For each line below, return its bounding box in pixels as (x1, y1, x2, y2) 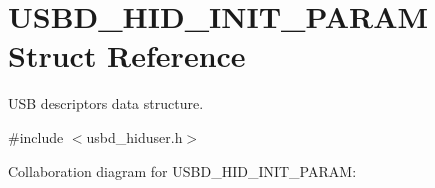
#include (8, 126, 64, 147)
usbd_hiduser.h (86, 126, 183, 147)
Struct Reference (8, 35, 246, 76)
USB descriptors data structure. (8, 93, 204, 114)
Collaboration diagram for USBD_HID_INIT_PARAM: (8, 160, 357, 181)
